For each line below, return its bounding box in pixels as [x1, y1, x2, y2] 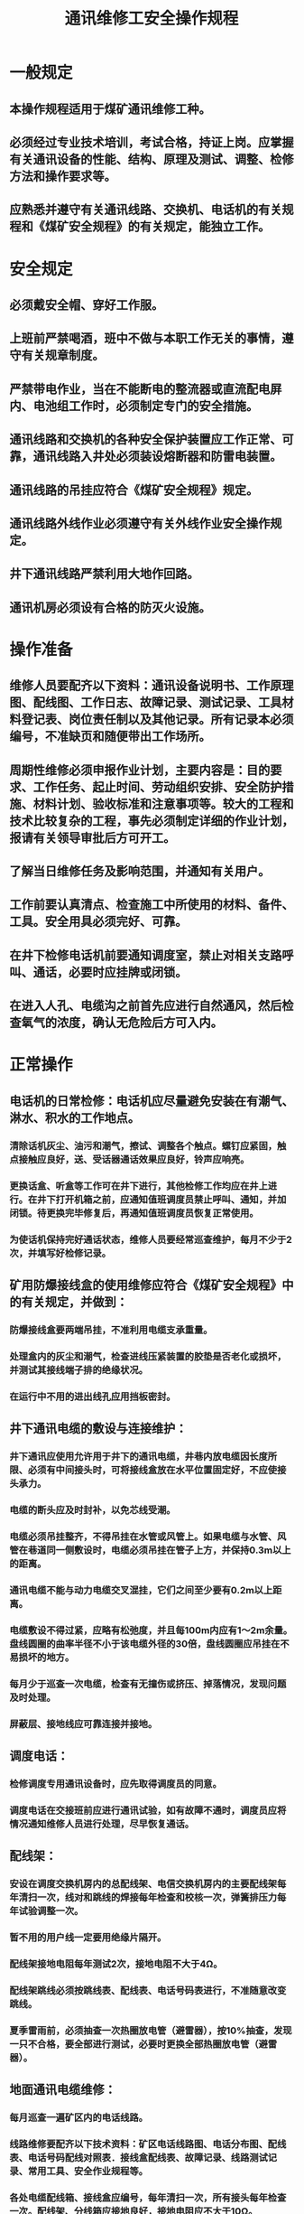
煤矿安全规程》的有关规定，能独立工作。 [44, 219, 271, 235]
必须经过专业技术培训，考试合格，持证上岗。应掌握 [9, 135, 294, 150]
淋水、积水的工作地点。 [9, 1110, 140, 1126]
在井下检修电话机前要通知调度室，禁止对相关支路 [9, 948, 282, 963]
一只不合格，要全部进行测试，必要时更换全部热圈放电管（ [9, 2038, 259, 2051]
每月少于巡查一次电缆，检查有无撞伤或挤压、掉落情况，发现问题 [9, 1677, 287, 1690]
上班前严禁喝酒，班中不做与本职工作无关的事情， [9, 331, 282, 346]
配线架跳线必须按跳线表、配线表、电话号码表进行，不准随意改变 [9, 1984, 287, 1996]
